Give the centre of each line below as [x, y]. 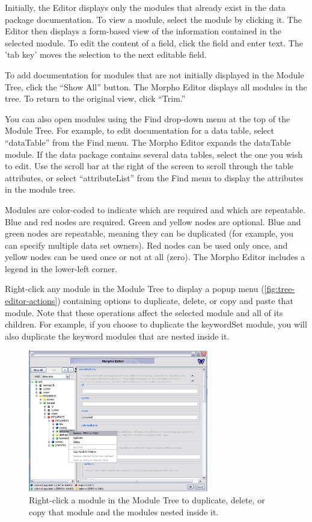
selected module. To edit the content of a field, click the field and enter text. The [154, 42]
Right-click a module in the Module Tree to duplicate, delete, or [147, 499]
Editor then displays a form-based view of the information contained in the [143, 31]
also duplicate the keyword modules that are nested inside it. [117, 336]
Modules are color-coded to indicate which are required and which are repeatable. [155, 209]
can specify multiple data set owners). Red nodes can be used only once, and [146, 245]
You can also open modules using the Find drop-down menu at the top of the [148, 118]
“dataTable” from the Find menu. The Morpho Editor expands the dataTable [148, 142]
